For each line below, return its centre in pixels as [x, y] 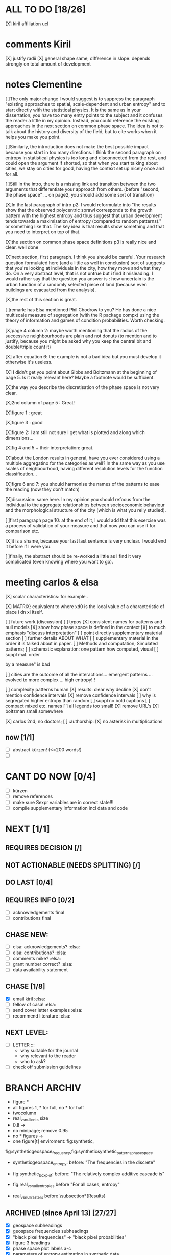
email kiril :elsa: [29, 999]
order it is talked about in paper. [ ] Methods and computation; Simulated [82, 643]
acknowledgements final [39, 913]
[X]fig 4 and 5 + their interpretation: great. [50, 448]
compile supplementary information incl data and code [70, 808]
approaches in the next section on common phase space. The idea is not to [85, 126]
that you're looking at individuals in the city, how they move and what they [83, 268]
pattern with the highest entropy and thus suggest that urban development [84, 215]
